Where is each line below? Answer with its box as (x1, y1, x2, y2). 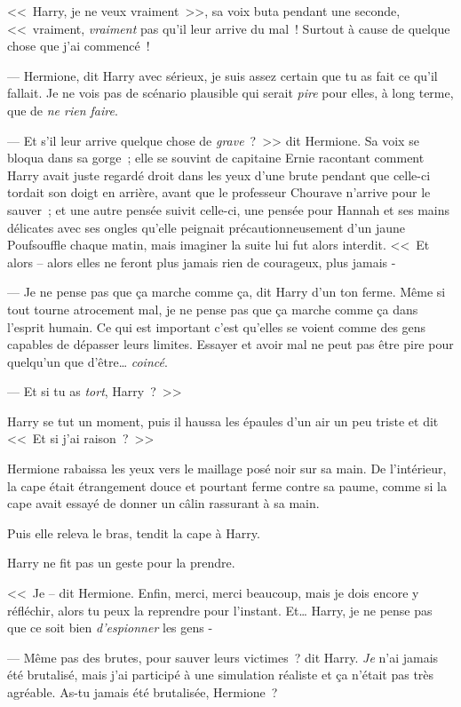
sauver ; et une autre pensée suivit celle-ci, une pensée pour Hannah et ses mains (7, 200, 449, 218)
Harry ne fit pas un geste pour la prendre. (7, 553, 235, 572)
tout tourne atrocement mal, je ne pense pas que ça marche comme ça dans (7, 299, 418, 318)
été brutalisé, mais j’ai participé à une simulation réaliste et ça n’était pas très (7, 665, 434, 684)
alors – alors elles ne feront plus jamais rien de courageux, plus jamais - (7, 252, 396, 271)
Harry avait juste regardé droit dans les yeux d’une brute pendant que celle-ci (7, 165, 431, 184)
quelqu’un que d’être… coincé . (7, 352, 168, 370)
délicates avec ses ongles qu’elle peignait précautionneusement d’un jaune (7, 218, 406, 236)
